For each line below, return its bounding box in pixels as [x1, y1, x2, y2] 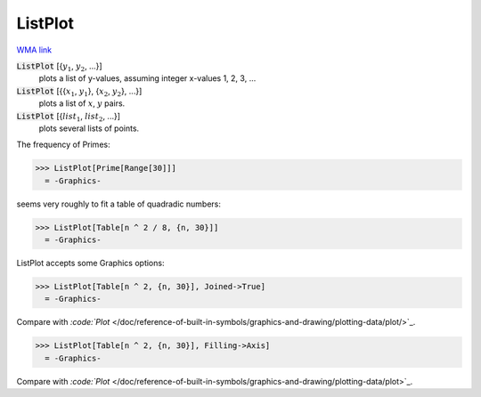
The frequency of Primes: [16, 139, 110, 150]
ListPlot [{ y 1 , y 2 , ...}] [16, 61, 102, 73]
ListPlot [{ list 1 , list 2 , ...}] [16, 110, 120, 124]
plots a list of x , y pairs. [38, 98, 126, 109]
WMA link [16, 45, 53, 55]
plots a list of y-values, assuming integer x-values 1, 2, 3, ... [38, 73, 257, 84]
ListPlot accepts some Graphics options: [16, 258, 165, 268]
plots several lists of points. [38, 123, 140, 134]
